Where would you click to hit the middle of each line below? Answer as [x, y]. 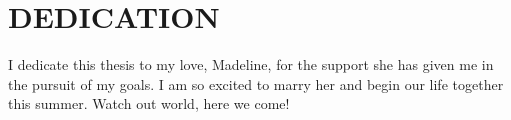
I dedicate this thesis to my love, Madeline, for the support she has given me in [251, 64]
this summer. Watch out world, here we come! [149, 103]
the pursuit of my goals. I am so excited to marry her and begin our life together [256, 83]
